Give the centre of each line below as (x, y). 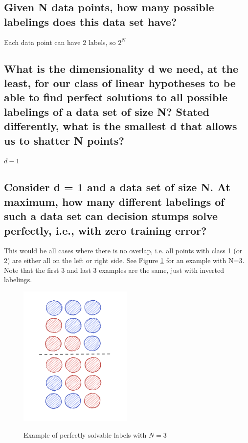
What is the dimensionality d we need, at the (121, 68)
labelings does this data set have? (90, 21)
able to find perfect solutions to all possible (116, 97)
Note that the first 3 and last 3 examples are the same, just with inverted (114, 270)
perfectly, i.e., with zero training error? (105, 230)
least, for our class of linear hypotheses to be (120, 82)
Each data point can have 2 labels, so (60, 42)
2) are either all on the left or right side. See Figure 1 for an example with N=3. (124, 260)
